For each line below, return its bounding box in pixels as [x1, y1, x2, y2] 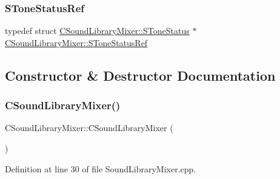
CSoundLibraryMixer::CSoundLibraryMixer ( [5, 121, 173, 134]
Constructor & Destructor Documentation [5, 66, 276, 84]
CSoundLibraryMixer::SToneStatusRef [5, 36, 148, 49]
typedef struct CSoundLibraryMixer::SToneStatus [5, 24, 190, 37]
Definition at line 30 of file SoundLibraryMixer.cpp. [5, 162, 196, 175]
